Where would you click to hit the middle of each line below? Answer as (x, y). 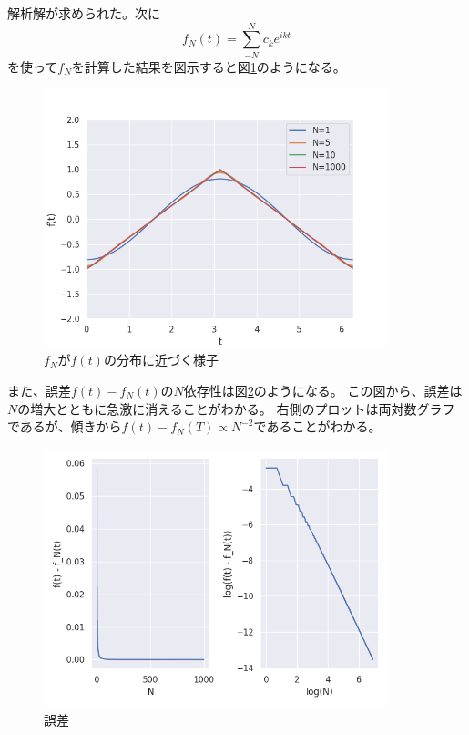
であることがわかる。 (317, 426)
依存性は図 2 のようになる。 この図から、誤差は (323, 390)
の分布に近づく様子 (161, 360)
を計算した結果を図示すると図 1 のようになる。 (209, 66)
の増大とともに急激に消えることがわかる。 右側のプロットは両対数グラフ (236, 408)
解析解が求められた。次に (84, 13)
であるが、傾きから (65, 426)
